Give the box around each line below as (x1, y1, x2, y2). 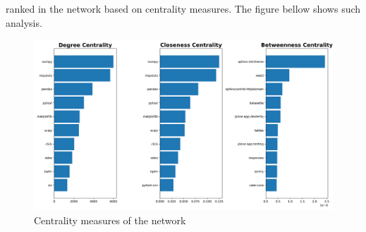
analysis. (6, 15, 42, 30)
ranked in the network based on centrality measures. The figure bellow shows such (6, 1, 361, 16)
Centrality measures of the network (34, 213, 186, 227)
